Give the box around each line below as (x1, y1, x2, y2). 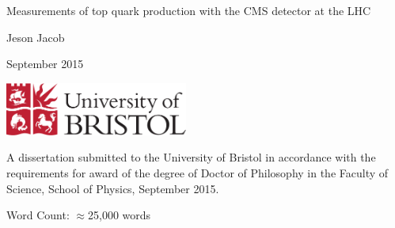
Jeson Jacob (6, 28, 65, 45)
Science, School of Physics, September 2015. (6, 180, 219, 196)
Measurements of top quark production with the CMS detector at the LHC (6, 2, 371, 18)
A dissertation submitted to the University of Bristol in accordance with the (6, 149, 376, 165)
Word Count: (6, 207, 70, 223)
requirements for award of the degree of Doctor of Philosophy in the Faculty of (6, 164, 389, 180)
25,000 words (88, 207, 151, 223)
